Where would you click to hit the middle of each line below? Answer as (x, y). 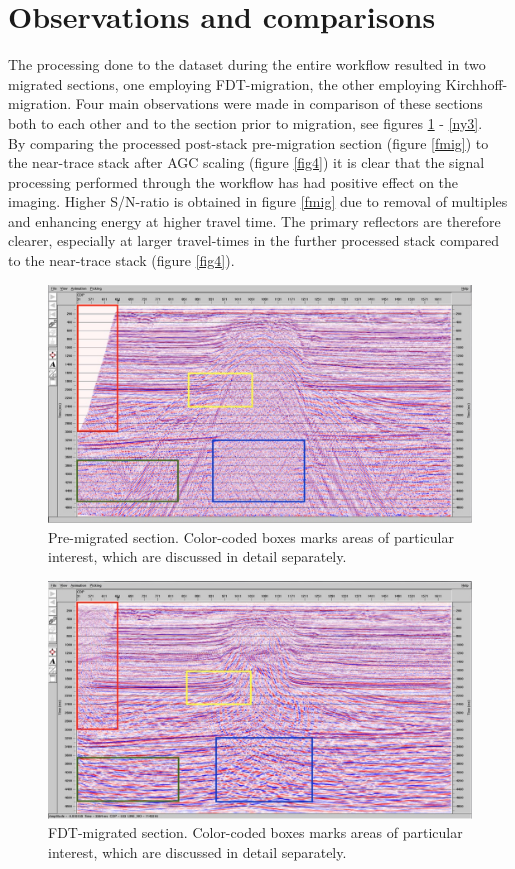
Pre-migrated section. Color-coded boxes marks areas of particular (251, 536)
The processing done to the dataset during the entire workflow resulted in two (247, 64)
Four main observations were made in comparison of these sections (279, 103)
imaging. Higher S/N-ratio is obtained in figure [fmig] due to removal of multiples (258, 201)
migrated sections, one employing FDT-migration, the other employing (225, 83)
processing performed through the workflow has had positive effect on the (233, 181)
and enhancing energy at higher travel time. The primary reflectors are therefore (254, 220)
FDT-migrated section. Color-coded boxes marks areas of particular (255, 832)
